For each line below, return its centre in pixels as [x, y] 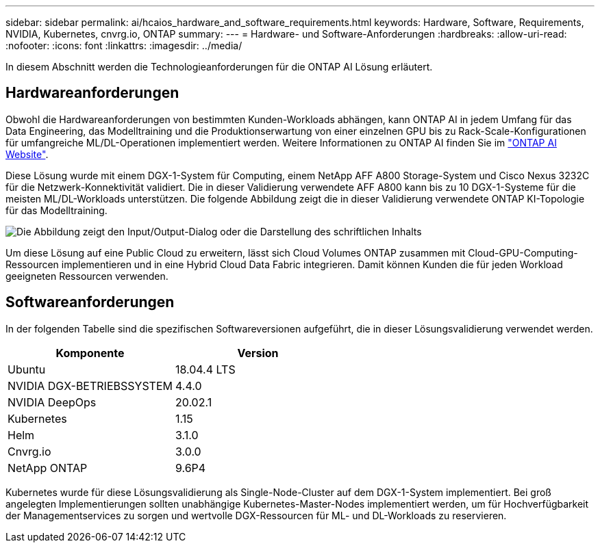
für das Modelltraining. [57, 210]
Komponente [90, 353]
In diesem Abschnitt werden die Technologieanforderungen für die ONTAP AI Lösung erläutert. [219, 67]
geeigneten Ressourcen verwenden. [87, 276]
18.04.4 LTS [205, 369]
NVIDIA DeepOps [52, 402]
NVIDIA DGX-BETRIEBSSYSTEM [90, 386]
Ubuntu [27, 369]
